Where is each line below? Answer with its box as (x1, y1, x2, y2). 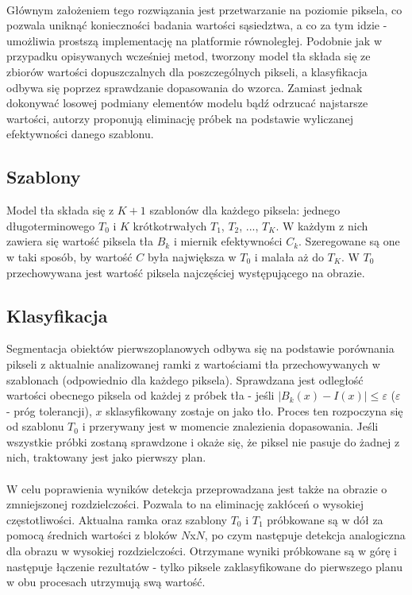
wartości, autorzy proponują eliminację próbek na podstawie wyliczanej (6, 110, 354, 126)
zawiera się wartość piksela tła (6, 233, 154, 249)
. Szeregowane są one (298, 233, 400, 249)
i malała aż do (254, 248, 324, 265)
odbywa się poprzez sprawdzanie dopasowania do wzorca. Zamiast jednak (6, 79, 363, 95)
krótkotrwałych (133, 217, 207, 234)
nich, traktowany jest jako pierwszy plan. (6, 449, 206, 466)
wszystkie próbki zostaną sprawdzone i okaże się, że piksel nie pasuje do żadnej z (6, 433, 400, 450)
